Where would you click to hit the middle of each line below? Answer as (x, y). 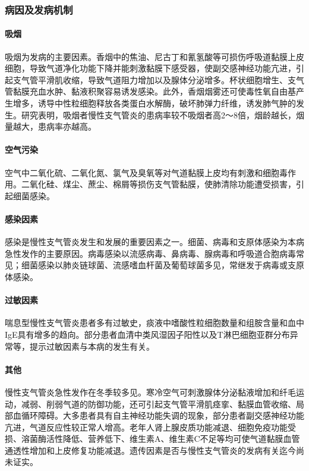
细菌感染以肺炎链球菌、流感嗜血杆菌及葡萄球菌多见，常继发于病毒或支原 (163, 265)
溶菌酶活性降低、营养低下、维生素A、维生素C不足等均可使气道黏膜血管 (160, 439)
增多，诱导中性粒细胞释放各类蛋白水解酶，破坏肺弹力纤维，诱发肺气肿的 (154, 103)
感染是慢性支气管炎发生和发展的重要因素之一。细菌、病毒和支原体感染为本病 (154, 242)
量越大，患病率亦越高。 (51, 126)
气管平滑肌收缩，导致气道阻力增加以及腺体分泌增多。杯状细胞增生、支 (158, 79)
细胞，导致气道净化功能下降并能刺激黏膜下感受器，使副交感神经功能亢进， (150, 68)
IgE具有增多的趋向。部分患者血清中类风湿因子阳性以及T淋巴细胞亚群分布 (147, 334)
